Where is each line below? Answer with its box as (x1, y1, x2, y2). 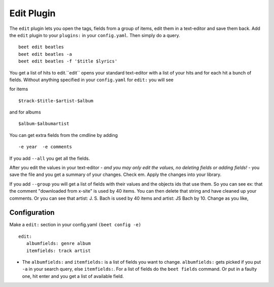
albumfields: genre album (26, 241, 91, 246)
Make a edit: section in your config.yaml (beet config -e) (9, 222, 142, 228)
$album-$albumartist (18, 121, 70, 127)
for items (9, 86, 28, 92)
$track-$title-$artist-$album (18, 98, 94, 103)
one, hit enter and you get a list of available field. (22, 273, 124, 279)
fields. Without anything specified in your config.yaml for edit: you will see (9, 77, 174, 83)
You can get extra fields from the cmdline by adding (9, 132, 118, 138)
